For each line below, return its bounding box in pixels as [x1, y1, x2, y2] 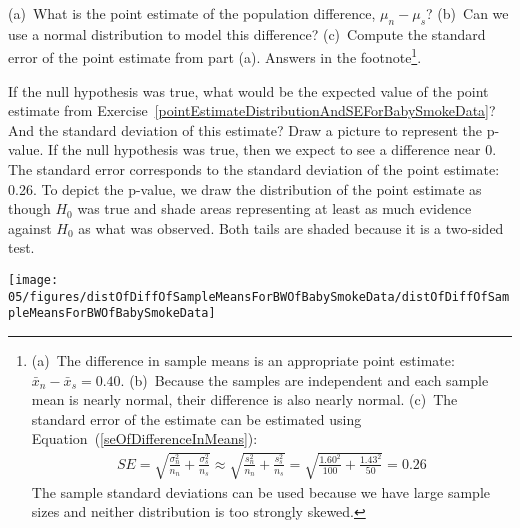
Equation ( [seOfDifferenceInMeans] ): [31, 428, 258, 449]
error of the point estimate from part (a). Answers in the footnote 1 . [8, 44, 422, 68]
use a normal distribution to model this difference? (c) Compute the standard [8, 23, 486, 44]
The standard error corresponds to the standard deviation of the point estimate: [8, 159, 500, 180]
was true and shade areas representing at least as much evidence [77, 198, 472, 219]
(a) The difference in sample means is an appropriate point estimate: [31, 349, 455, 370]
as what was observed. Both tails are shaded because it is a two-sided [78, 217, 504, 238]
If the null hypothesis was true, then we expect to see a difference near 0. [48, 139, 497, 160]
